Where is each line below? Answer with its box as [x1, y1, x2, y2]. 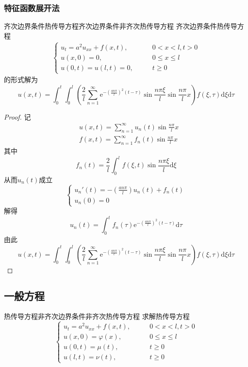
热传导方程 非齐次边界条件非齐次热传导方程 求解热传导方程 [4, 311, 190, 321]
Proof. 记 [4, 111, 31, 122]
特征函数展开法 [4, 1, 60, 14]
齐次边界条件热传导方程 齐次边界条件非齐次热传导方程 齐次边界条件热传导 [4, 21, 237, 31]
